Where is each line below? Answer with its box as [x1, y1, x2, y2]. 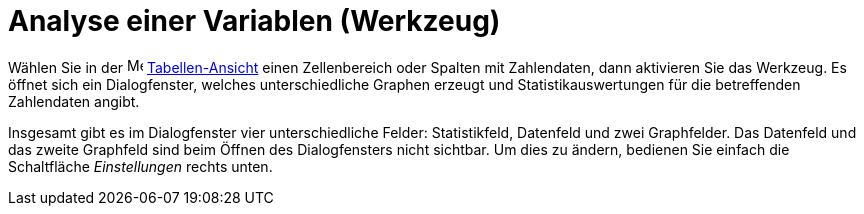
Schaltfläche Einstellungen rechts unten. [8, 157, 273, 175]
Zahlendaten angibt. [8, 92, 140, 110]
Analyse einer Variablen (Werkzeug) [8, 4, 501, 38]
